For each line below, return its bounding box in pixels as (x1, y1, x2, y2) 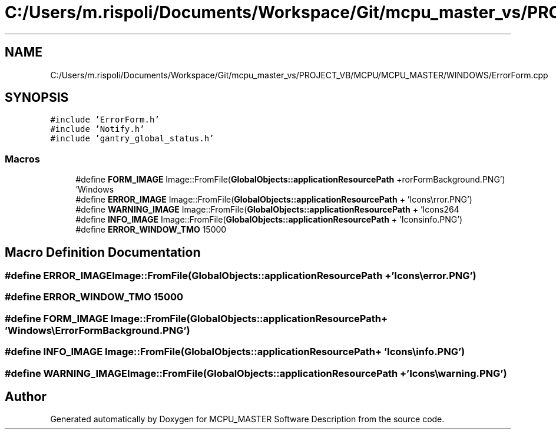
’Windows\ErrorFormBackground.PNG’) (5, 324, 190, 336)
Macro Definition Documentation (5, 244, 201, 260)
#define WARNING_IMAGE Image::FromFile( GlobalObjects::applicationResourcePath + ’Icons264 (75, 204, 459, 215)
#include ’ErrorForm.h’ (50, 115, 160, 125)
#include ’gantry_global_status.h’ (50, 134, 214, 144)
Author (5, 389, 47, 404)
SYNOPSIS (5, 90, 69, 105)
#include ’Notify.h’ (50, 124, 145, 134)
